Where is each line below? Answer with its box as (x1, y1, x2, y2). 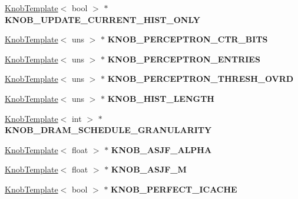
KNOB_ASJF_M (111, 163, 187, 175)
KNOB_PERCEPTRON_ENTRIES (107, 52, 260, 65)
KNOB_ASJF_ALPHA (111, 143, 212, 155)
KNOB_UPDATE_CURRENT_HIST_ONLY (5, 13, 200, 25)
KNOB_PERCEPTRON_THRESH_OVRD (107, 72, 294, 85)
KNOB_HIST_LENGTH (107, 92, 214, 104)
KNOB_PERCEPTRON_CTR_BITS (107, 33, 268, 45)
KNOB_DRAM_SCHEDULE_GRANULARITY (5, 124, 212, 136)
